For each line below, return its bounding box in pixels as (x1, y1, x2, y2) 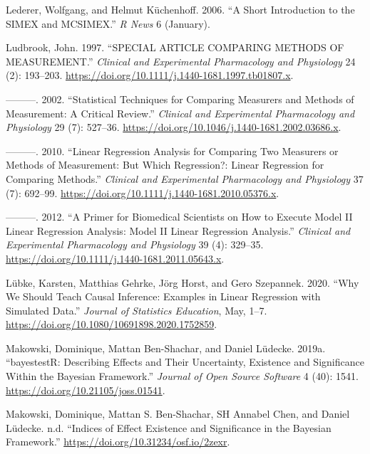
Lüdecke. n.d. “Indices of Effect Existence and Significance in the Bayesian (6, 420, 332, 435)
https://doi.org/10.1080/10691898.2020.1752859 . (6, 317, 217, 332)
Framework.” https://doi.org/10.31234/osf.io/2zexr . (6, 434, 230, 449)
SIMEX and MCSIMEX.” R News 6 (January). (6, 16, 210, 31)
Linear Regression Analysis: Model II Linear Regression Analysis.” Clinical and (6, 223, 351, 238)
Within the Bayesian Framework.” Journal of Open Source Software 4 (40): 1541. (6, 369, 359, 384)
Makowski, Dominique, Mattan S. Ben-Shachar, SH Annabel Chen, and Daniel (6, 406, 350, 421)
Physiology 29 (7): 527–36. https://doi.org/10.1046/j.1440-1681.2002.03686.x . (6, 120, 341, 134)
